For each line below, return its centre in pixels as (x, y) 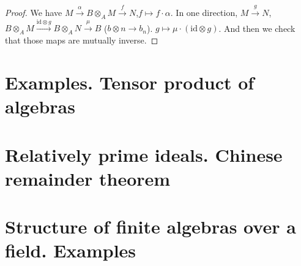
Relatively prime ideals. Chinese (144, 154)
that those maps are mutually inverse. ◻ (82, 40)
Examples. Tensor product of (130, 82)
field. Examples (71, 250)
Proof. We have (34, 12)
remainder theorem (88, 178)
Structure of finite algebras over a (150, 226)
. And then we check (257, 28)
